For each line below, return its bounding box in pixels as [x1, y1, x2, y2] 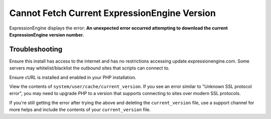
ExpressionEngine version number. [9, 31, 84, 37]
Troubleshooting [9, 45, 63, 53]
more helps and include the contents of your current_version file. [9, 106, 151, 112]
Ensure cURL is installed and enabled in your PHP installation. [9, 74, 137, 80]
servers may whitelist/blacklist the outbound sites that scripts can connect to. [9, 65, 170, 71]
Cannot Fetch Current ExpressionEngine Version [9, 7, 216, 18]
